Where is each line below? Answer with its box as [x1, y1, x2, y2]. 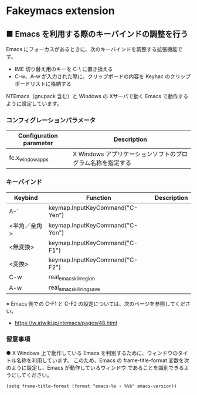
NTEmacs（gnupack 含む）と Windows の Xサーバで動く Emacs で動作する [6, 93, 189, 99]
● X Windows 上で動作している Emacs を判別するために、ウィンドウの [6, 350, 178, 357]
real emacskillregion [48, 272, 96, 282]
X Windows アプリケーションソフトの [72, 150, 176, 158]
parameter [23, 139, 53, 148]
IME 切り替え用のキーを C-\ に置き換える [14, 66, 113, 72]
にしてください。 [11, 371, 53, 379]
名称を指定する [90, 159, 132, 167]
